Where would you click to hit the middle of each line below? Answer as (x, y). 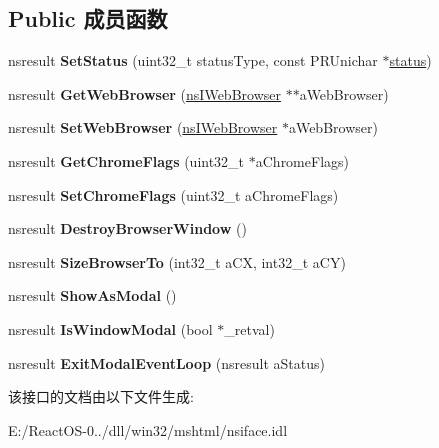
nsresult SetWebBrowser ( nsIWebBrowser (143, 127)
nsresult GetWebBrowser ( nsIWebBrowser (144, 93)
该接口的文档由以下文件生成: (101, 396)
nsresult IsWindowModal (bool (110, 328)
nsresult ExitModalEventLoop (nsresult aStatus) (166, 362)
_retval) (249, 328)
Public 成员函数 (88, 18)
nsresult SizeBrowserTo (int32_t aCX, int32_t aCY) (177, 261)
